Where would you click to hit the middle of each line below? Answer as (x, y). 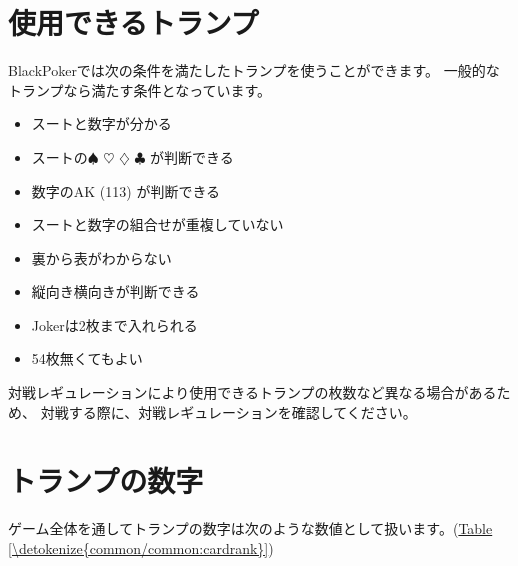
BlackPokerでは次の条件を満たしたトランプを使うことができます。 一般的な (254, 70)
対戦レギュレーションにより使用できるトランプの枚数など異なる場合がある (252, 392)
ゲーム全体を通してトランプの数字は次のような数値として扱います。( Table (250, 528)
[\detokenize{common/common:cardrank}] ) (141, 547)
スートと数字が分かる (101, 123)
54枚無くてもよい (87, 358)
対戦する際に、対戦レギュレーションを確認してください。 (228, 411)
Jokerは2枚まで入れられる (114, 324)
